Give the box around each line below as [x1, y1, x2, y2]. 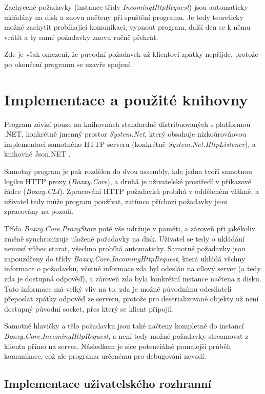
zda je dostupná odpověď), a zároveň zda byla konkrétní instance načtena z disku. [4, 273, 261, 283]
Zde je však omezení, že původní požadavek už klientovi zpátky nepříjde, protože [4, 49, 258, 59]
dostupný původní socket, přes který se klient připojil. [4, 303, 174, 314]
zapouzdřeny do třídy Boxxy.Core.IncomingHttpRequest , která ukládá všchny [4, 253, 246, 264]
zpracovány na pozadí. [4, 206, 74, 216]
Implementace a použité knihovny [4, 89, 248, 110]
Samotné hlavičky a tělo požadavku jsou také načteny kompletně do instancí [4, 320, 244, 331]
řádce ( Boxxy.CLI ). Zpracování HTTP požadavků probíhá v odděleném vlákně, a [4, 186, 259, 196]
